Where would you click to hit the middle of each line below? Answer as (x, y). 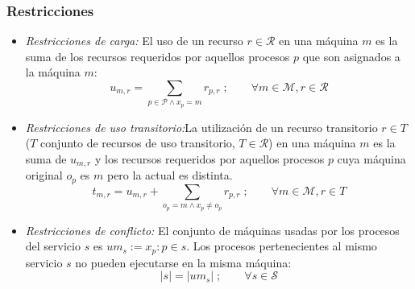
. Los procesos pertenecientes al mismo (282, 246)
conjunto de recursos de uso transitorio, (138, 143)
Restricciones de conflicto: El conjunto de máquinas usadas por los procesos (212, 230)
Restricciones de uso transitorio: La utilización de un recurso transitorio (201, 127)
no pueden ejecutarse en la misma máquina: (183, 262)
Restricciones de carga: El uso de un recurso (134, 41)
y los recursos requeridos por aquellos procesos (210, 158)
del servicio (53, 246)
